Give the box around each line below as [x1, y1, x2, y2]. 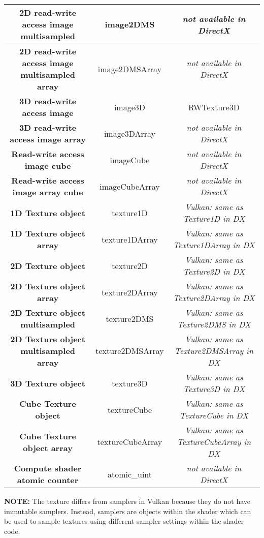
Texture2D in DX [183, 265, 245, 277]
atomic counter [17, 474, 79, 486]
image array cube [12, 186, 83, 198]
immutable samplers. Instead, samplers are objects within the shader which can [4, 505, 251, 516]
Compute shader [14, 462, 82, 474]
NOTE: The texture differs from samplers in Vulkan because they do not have [4, 496, 251, 506]
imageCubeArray [100, 180, 160, 192]
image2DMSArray [97, 63, 162, 75]
